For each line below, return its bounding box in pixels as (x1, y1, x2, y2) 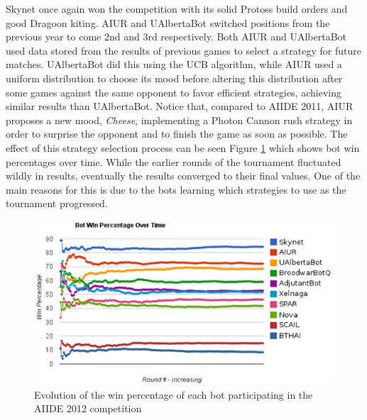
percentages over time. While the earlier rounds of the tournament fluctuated (6, 154, 341, 169)
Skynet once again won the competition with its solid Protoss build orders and (6, 1, 348, 16)
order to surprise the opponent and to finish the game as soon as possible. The (6, 126, 348, 141)
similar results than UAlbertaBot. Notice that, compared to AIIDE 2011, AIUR (6, 99, 354, 114)
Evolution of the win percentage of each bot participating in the (34, 387, 313, 402)
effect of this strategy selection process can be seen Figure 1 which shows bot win (6, 140, 360, 155)
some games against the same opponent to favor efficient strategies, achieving (6, 84, 341, 99)
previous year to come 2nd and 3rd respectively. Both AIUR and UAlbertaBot (6, 29, 347, 44)
